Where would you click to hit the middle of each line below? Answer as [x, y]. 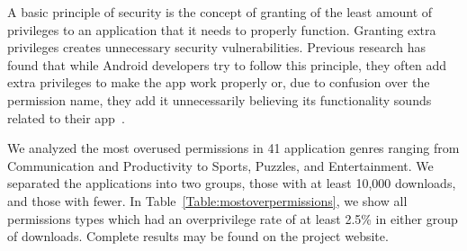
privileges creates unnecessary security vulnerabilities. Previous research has [217, 47]
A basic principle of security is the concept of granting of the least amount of [220, 12]
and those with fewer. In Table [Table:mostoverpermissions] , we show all [207, 200]
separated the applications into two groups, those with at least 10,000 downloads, [232, 183]
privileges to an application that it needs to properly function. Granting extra [222, 29]
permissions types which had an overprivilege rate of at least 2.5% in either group [233, 218]
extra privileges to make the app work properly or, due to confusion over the [219, 82]
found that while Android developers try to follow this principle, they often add [227, 64]
